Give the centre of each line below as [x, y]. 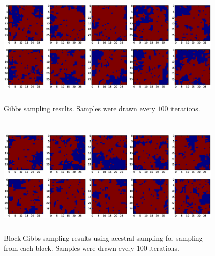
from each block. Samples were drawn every [69, 247]
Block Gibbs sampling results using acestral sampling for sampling [103, 238]
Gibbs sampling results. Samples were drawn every [80, 108]
